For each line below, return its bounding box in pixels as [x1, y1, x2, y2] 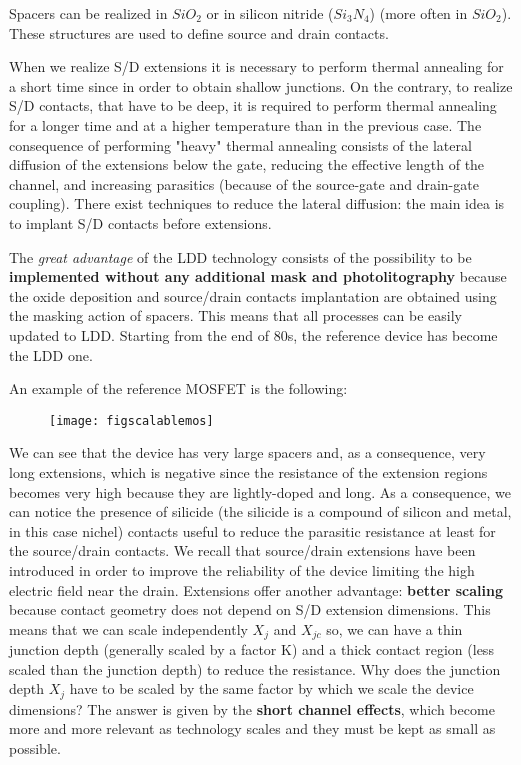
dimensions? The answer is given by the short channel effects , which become [9, 698, 495, 719]
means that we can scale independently [9, 618, 248, 639]
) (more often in [369, 3, 468, 23]
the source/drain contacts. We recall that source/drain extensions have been [9, 540, 476, 561]
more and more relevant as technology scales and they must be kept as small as [9, 718, 496, 739]
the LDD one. [9, 344, 93, 365]
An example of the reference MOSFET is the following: [9, 378, 348, 399]
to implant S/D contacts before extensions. [9, 212, 272, 233]
